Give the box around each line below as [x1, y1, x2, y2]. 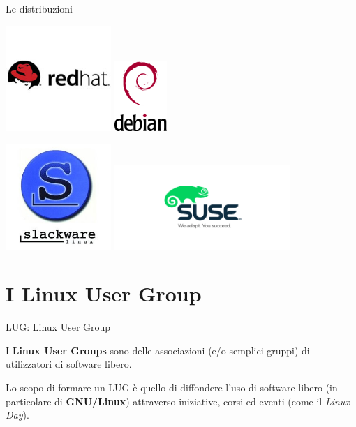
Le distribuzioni [6, 1, 73, 15]
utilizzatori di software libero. [6, 357, 132, 371]
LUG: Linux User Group [6, 320, 111, 334]
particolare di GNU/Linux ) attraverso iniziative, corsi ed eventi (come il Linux [6, 394, 350, 408]
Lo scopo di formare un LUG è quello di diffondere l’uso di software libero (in [6, 380, 338, 395]
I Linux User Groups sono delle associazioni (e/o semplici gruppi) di [6, 343, 310, 357]
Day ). [6, 407, 29, 422]
